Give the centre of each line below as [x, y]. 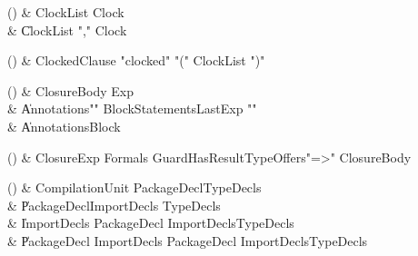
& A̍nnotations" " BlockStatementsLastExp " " [132, 108]
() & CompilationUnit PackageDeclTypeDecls [134, 187]
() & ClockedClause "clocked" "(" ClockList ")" [136, 60]
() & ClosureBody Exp [70, 90]
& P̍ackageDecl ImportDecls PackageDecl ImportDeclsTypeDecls [188, 240]
